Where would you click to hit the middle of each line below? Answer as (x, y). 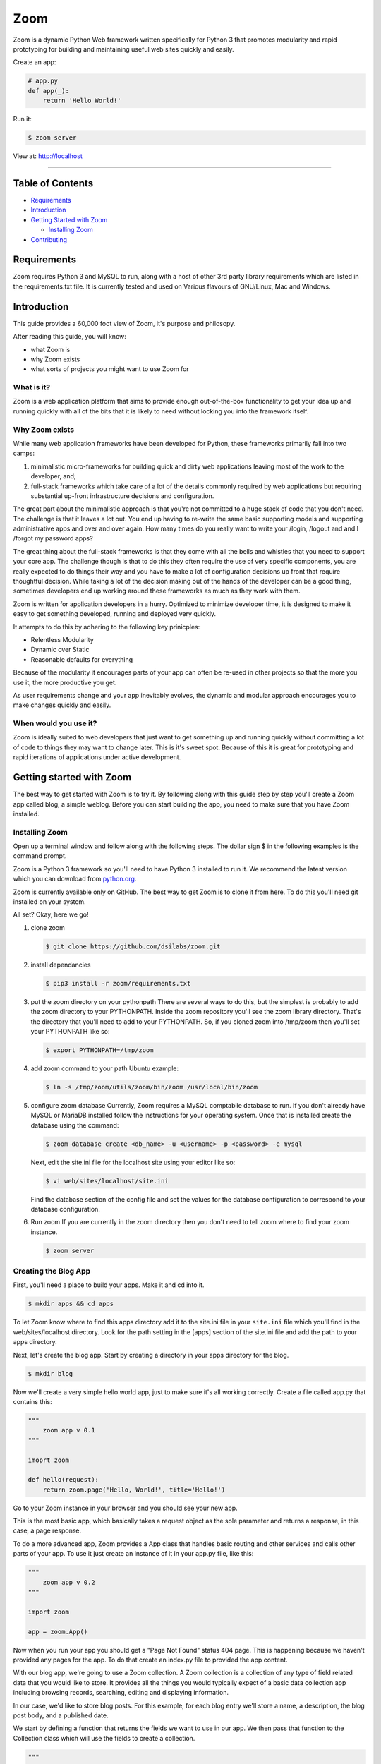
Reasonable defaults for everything (82, 659)
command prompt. (40, 856)
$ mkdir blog (50, 1373)
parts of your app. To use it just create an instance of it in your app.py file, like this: (133, 1554)
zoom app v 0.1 (69, 1430)
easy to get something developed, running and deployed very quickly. (115, 614)
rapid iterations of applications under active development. (97, 757)
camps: (24, 453)
